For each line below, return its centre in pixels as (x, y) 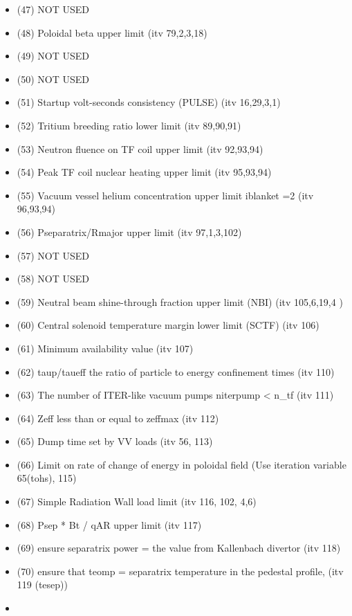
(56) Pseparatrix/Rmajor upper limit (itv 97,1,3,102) (129, 232)
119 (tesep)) (42, 585)
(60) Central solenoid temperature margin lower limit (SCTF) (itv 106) (168, 325)
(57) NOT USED (53, 255)
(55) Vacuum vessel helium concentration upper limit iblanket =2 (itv (165, 195)
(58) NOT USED (53, 279)
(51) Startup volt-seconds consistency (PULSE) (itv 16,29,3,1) (149, 102)
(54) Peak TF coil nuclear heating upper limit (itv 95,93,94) (144, 172)
